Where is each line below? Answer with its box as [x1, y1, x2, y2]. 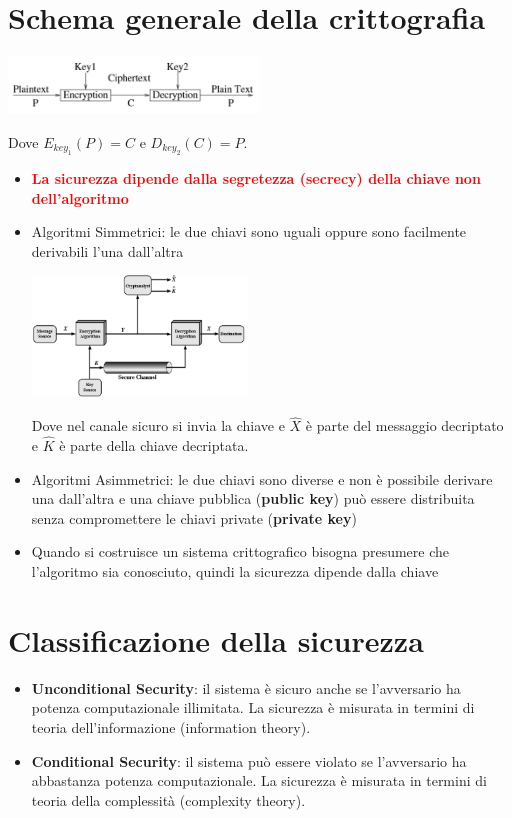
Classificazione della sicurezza [8, 619, 424, 660]
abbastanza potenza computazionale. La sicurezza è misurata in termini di [31, 770, 487, 791]
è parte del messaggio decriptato [305, 415, 504, 436]
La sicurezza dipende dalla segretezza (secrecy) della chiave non [31, 167, 481, 188]
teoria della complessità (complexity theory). [31, 789, 306, 810]
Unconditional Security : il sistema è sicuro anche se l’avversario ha [31, 677, 461, 698]
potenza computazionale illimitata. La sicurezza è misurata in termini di [31, 697, 475, 718]
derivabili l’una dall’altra [31, 240, 184, 261]
